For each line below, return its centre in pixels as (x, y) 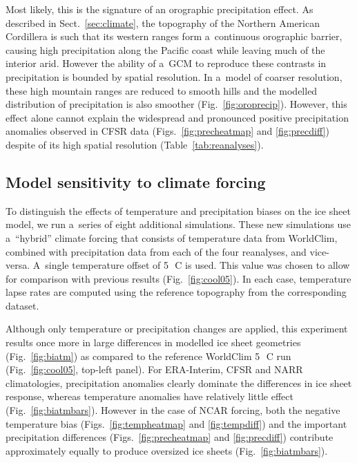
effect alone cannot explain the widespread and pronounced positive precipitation (177, 117)
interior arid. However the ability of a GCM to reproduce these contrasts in (166, 63)
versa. (18, 265)
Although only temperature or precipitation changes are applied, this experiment (177, 329)
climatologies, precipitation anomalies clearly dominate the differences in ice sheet (179, 382)
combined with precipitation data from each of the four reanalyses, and (156, 251)
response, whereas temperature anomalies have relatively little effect (149, 396)
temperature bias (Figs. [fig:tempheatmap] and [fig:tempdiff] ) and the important (176, 423)
